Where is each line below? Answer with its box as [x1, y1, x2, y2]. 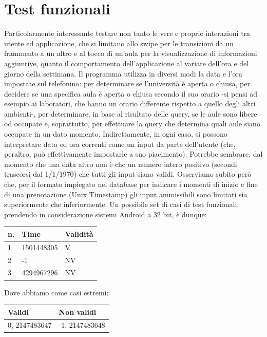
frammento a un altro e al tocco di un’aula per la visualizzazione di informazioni [4, 48, 257, 59]
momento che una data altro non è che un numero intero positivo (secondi [4, 158, 237, 169]
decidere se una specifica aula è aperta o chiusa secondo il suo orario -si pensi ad [4, 88, 257, 99]
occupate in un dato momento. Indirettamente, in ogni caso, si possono [4, 128, 227, 139]
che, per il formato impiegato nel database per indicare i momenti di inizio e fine [4, 179, 258, 190]
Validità [65, 228, 93, 239]
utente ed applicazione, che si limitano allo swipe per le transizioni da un [4, 38, 234, 48]
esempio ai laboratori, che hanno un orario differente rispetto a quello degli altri [4, 98, 256, 109]
